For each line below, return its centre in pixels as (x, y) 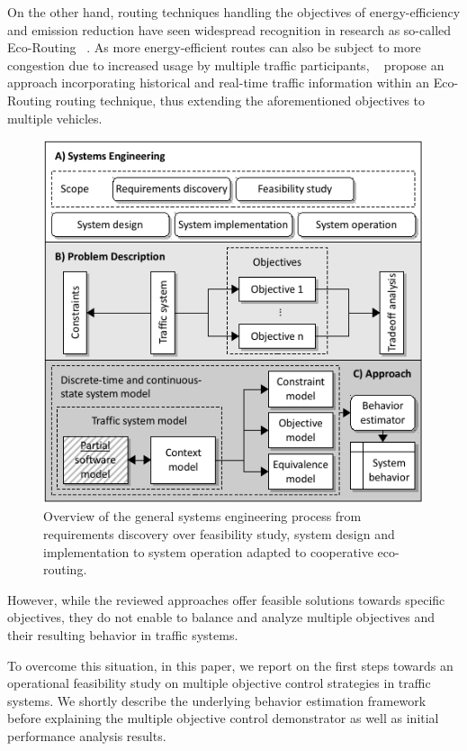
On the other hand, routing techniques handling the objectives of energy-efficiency (234, 12)
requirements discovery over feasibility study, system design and (219, 534)
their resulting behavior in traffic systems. (123, 634)
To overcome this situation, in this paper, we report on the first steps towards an (230, 665)
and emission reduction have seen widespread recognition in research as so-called (229, 29)
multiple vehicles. (55, 118)
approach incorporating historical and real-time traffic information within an (219, 82)
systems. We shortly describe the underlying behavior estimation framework (217, 700)
